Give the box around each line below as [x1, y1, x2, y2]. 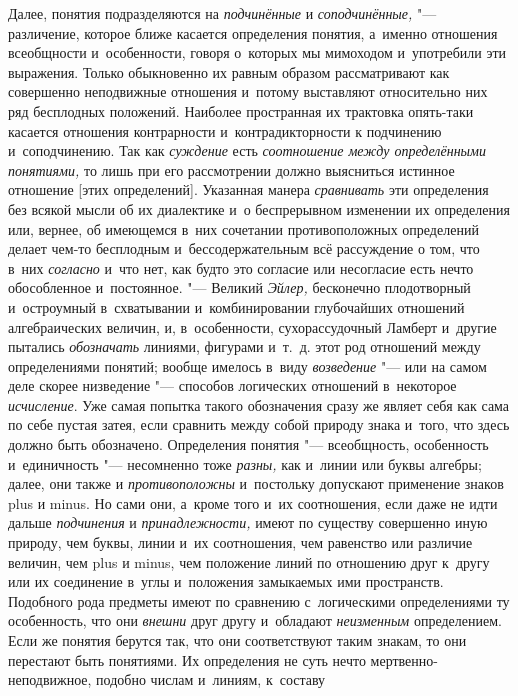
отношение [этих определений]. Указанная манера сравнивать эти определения [8, 179, 489, 200]
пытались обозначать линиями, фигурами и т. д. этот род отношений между [8, 336, 481, 357]
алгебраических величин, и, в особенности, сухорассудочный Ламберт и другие [8, 316, 497, 337]
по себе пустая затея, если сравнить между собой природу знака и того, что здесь [8, 414, 510, 435]
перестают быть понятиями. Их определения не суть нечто [8, 649, 366, 670]
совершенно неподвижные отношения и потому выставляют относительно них [8, 81, 488, 102]
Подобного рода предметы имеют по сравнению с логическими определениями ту [8, 590, 510, 611]
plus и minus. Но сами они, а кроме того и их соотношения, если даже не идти [8, 492, 498, 513]
